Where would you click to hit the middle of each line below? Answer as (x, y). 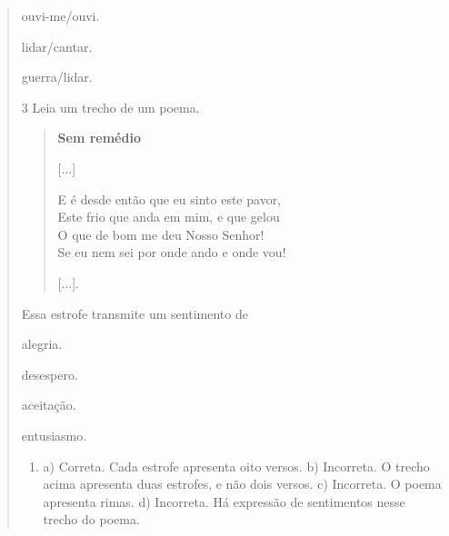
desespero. (50, 374)
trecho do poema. (91, 519)
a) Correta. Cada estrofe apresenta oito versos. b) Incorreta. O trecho (236, 466)
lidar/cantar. (57, 46)
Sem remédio (99, 138)
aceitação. (49, 405)
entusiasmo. (54, 435)
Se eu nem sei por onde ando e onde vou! (172, 252)
